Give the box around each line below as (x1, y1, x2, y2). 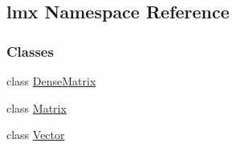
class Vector (6, 126, 65, 143)
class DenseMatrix (6, 73, 96, 89)
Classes (6, 41, 54, 61)
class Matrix (6, 99, 67, 116)
